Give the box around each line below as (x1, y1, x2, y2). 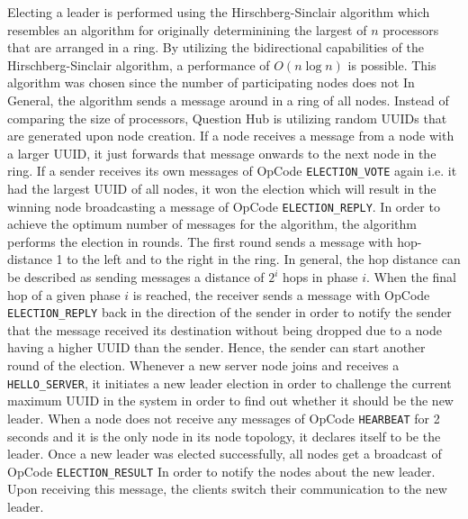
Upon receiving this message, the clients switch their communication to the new (7, 479, 447, 498)
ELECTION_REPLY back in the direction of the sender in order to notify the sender (7, 303, 452, 322)
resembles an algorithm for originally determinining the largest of (7, 20, 367, 39)
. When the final (365, 268, 456, 287)
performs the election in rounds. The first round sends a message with (7, 232, 393, 250)
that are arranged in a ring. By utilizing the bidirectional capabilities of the (7, 38, 424, 57)
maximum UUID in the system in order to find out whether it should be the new (7, 391, 454, 410)
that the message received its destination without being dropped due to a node (7, 320, 442, 339)
